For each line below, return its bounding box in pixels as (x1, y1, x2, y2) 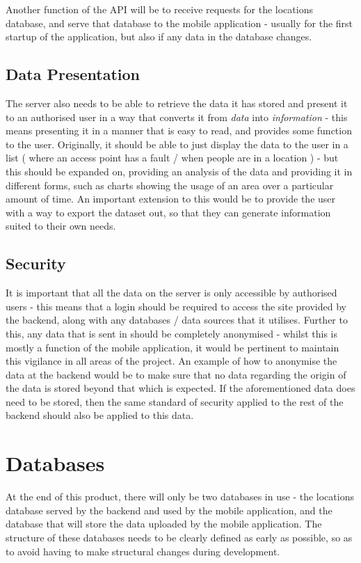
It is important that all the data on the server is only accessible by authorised (6, 285, 337, 300)
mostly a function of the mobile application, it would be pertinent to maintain (6, 340, 339, 354)
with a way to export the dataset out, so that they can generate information (6, 205, 331, 219)
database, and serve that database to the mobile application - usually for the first (6, 15, 353, 30)
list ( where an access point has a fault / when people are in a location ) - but (6, 150, 339, 165)
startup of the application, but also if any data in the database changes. (6, 29, 312, 44)
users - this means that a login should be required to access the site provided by (6, 299, 346, 313)
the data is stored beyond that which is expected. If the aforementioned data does (6, 381, 355, 395)
